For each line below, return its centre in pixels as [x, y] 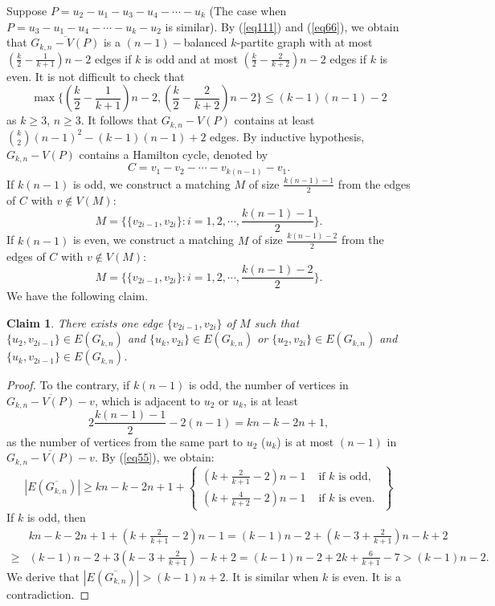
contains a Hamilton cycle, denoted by [174, 154]
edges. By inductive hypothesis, [287, 136]
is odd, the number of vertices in [268, 385]
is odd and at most [191, 58]
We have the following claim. [78, 296]
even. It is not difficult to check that [96, 76]
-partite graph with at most [305, 42]
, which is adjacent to [147, 401]
